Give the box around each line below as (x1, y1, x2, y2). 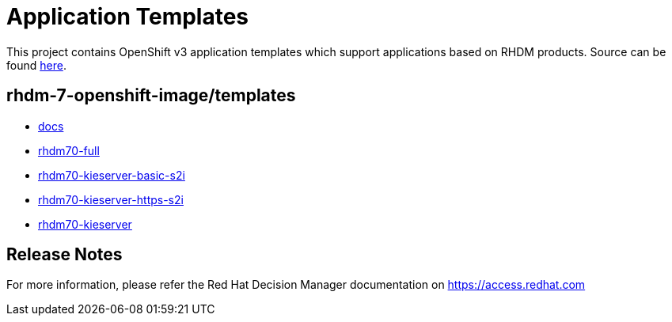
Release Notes (6, 244, 123, 265)
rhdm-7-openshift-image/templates (6, 85, 296, 106)
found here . (6, 58, 66, 72)
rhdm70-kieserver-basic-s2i (38, 168, 185, 182)
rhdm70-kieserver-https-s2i (38, 192, 184, 206)
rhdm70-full (38, 143, 100, 157)
